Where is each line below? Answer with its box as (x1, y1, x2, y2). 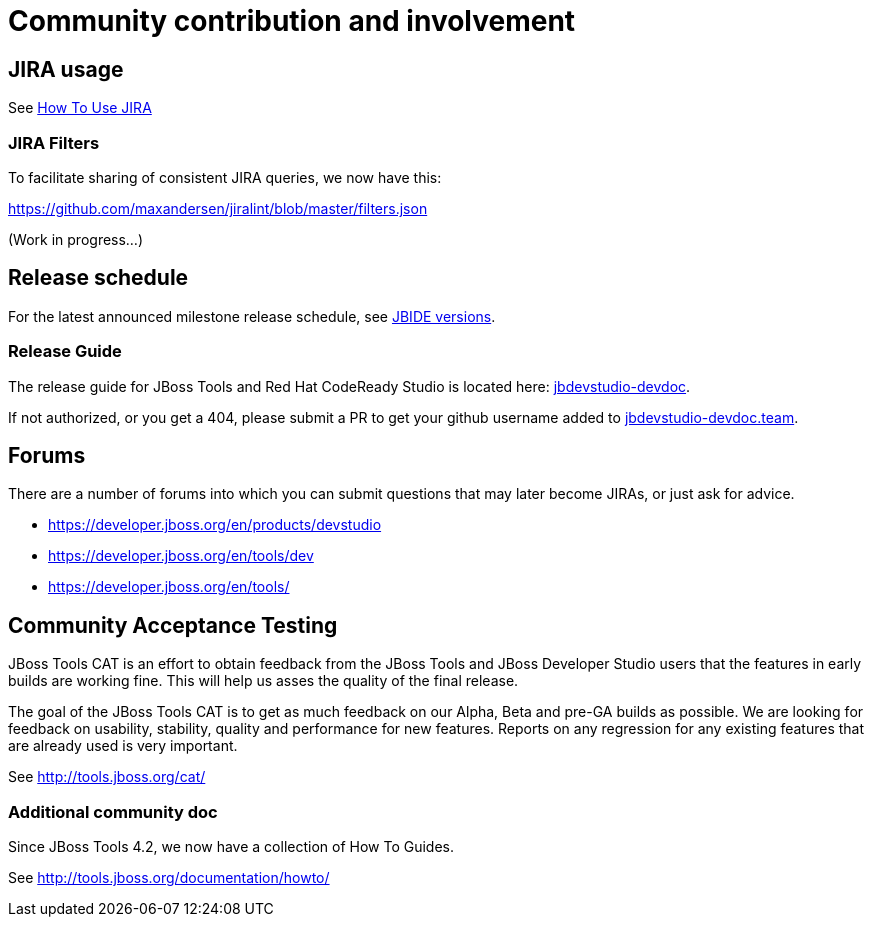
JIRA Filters (8, 132, 100, 153)
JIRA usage (8, 56, 124, 82)
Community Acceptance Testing (8, 612, 338, 638)
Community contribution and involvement (8, 4, 576, 38)
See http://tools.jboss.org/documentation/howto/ (8, 868, 330, 886)
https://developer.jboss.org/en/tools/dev (48, 547, 314, 565)
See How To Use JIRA (8, 99, 152, 117)
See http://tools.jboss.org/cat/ (8, 768, 206, 786)
